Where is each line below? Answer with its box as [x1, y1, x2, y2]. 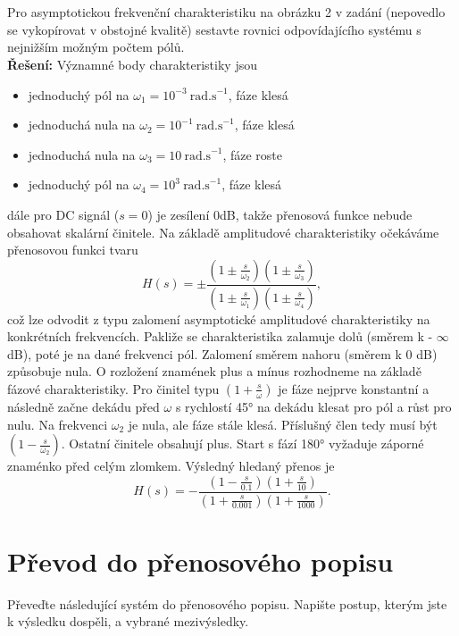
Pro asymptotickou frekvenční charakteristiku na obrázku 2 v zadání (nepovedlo [7, 3, 446, 21]
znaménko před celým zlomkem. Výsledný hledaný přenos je [7, 456, 335, 475]
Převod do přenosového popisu [7, 542, 394, 579]
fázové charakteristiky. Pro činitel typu [7, 379, 220, 397]
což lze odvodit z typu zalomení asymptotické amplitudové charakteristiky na [7, 309, 430, 328]
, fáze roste [222, 145, 283, 163]
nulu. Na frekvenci [7, 414, 108, 433]
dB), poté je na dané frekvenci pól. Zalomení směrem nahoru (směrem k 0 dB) [7, 344, 438, 363]
